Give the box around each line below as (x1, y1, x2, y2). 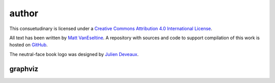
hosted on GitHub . (9, 42, 48, 48)
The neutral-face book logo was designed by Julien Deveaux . (9, 51, 139, 57)
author (9, 8, 39, 19)
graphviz (9, 64, 38, 73)
